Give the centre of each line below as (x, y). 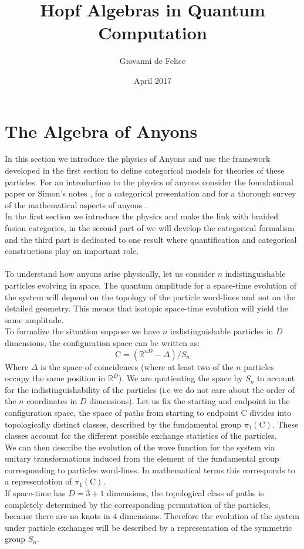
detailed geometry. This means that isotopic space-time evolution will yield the (146, 308)
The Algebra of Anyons (101, 131)
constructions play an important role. (72, 251)
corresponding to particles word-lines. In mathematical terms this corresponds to (150, 470)
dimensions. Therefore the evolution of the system (210, 516)
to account (276, 378)
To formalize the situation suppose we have (82, 331)
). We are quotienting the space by (180, 378)
